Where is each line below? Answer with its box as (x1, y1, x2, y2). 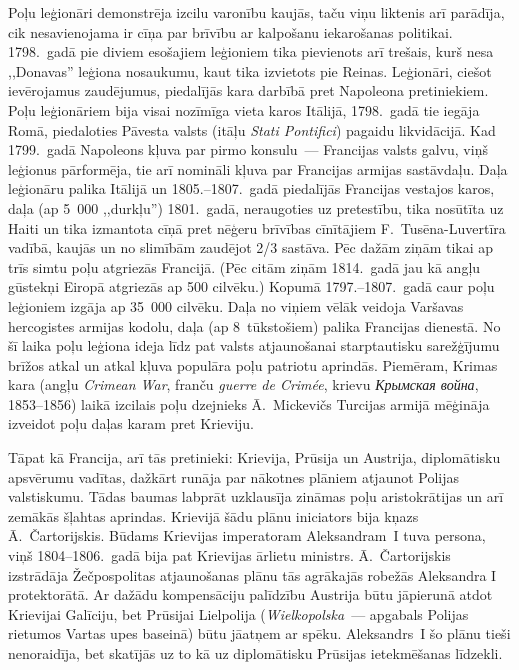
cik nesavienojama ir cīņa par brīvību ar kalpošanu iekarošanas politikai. (8, 21, 453, 42)
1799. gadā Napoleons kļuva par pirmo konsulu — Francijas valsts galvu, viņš (8, 139, 488, 160)
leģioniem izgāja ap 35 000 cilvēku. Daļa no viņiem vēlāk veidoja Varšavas (8, 295, 464, 316)
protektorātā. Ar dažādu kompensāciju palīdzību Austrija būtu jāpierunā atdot (8, 584, 493, 605)
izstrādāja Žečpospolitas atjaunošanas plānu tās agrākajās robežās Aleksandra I (8, 564, 497, 585)
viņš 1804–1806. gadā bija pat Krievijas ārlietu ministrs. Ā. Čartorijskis (8, 545, 451, 566)
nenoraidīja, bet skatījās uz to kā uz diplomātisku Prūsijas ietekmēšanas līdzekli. (8, 643, 503, 663)
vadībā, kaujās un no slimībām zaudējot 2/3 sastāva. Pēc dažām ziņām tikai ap (8, 237, 494, 258)
